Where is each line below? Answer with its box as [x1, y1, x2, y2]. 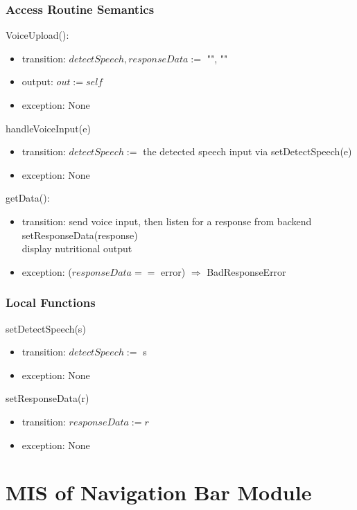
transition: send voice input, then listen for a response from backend [21, 213, 312, 228]
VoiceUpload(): [6, 28, 69, 42]
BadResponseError [207, 264, 286, 279]
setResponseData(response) [21, 227, 138, 242]
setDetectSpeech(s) [6, 321, 86, 335]
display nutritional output [21, 241, 132, 256]
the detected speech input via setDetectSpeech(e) [143, 144, 352, 159]
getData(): [6, 191, 50, 205]
